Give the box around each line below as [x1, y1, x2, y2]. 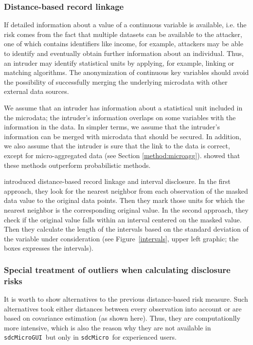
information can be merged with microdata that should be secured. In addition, [4, 131, 241, 141]
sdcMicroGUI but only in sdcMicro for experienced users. [4, 332, 177, 342]
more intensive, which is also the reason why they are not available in [4, 322, 211, 332]
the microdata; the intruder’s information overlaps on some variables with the [4, 112, 236, 122]
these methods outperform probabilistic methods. [4, 160, 151, 170]
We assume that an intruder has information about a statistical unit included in [4, 102, 243, 112]
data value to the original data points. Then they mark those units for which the [4, 195, 245, 205]
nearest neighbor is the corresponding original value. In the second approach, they [4, 204, 249, 215]
